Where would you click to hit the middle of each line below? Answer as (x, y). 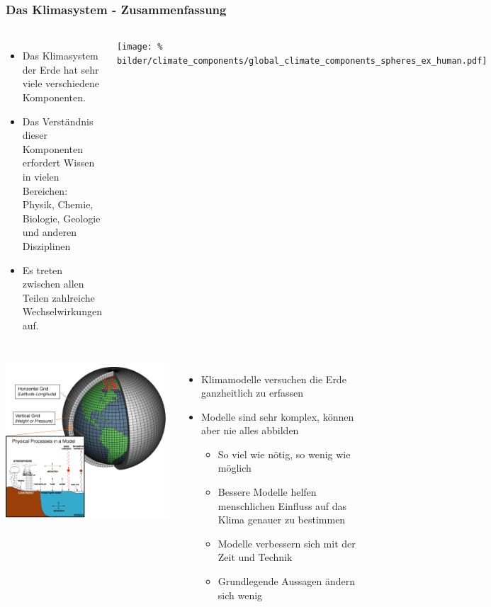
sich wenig (240, 595)
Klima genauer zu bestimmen (282, 520)
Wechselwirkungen (62, 311)
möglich (235, 468)
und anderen (50, 232)
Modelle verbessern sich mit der (287, 543)
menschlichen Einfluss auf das (282, 505)
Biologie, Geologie (61, 218)
